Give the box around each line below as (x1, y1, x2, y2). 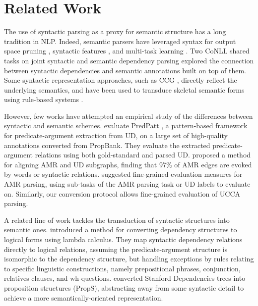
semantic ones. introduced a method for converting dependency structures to (4, 224, 237, 235)
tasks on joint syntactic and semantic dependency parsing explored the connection (4, 55, 254, 65)
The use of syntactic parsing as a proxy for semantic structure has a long (4, 26, 226, 37)
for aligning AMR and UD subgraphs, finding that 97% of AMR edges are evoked (4, 159, 252, 169)
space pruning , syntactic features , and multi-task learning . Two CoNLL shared (4, 46, 250, 56)
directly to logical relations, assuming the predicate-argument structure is (4, 244, 228, 254)
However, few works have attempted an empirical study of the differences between (4, 110, 253, 121)
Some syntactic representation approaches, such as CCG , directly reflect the (4, 75, 237, 85)
